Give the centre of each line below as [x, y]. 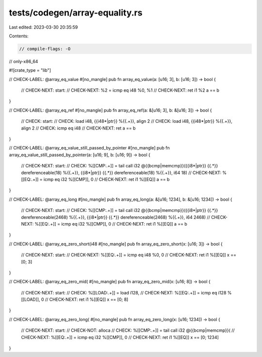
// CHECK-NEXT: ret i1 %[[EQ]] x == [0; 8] [87, 300]
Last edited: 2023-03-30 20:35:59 [43, 27]
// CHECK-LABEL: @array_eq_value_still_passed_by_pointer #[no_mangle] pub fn [89, 148]
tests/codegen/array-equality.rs [76, 13]
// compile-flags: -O [45, 49]
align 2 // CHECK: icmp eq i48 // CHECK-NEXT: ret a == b [78, 128]
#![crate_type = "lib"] [30, 70]
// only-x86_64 [24, 61]
